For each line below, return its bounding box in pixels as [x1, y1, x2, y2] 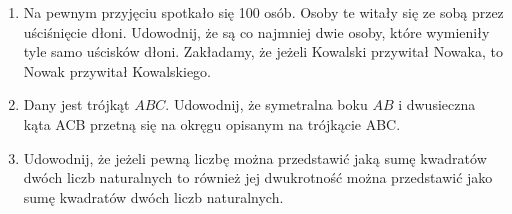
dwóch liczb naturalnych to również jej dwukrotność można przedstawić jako [23, 167, 493, 188]
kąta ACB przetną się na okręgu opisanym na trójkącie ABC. [23, 113, 401, 134]
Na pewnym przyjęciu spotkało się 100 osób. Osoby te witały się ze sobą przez [23, 2, 504, 22]
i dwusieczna [398, 94, 476, 115]
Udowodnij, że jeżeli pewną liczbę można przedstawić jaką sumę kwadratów [23, 147, 487, 168]
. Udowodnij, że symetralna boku [165, 94, 368, 115]
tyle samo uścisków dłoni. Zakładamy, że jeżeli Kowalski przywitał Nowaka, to [23, 41, 503, 62]
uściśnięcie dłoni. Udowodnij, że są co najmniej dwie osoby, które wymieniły [23, 21, 490, 42]
